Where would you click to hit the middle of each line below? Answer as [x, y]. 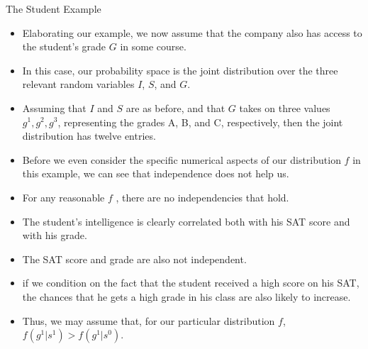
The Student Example [54, 9]
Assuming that [54, 107]
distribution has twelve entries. [89, 136]
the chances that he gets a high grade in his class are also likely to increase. [186, 296]
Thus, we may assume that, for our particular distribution [149, 320]
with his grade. [55, 235]
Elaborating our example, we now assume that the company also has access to [192, 32]
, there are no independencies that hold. [202, 197]
